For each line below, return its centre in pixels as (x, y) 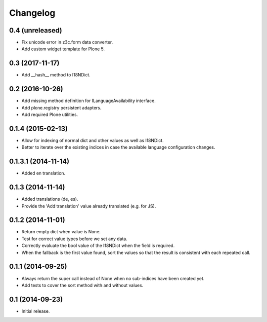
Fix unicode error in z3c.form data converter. (67, 42)
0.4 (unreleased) (36, 30)
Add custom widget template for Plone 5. (63, 49)
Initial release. (36, 311)
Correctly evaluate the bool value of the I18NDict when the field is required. (98, 246)
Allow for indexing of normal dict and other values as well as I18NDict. (93, 140)
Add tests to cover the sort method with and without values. (82, 285)
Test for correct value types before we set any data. (74, 239)
